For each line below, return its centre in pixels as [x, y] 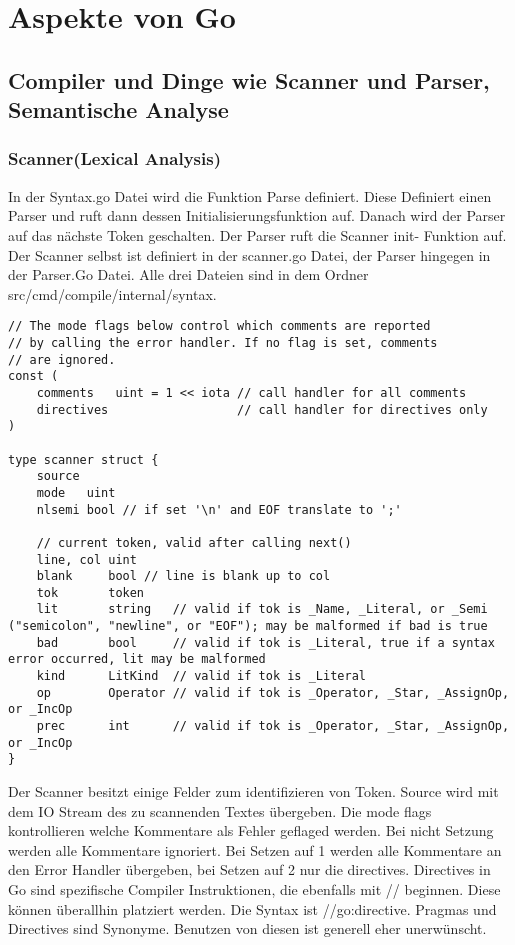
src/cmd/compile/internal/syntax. [112, 293]
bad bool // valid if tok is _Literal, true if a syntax [265, 642]
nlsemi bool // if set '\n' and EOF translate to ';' [219, 509]
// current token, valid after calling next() [194, 542]
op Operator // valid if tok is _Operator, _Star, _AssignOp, [273, 692]
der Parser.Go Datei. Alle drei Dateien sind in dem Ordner [188, 274]
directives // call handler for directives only [262, 409]
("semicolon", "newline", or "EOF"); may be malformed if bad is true [248, 626]
